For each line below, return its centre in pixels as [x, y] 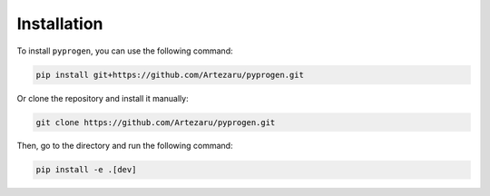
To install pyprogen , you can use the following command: [125, 51]
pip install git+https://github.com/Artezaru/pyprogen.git [170, 74]
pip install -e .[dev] [86, 170]
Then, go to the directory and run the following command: [125, 146]
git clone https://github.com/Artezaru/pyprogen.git [156, 122]
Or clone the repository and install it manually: [103, 98]
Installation [60, 24]
